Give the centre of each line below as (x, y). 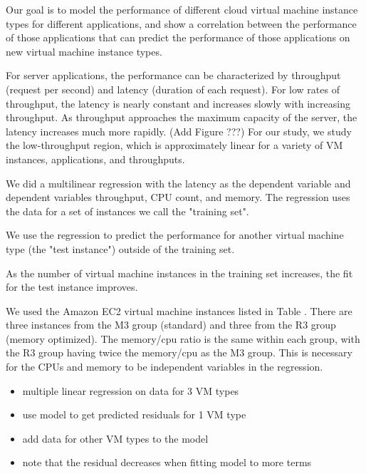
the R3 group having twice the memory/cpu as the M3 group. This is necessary (179, 352)
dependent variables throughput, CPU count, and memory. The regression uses (178, 197)
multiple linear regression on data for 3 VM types (131, 390)
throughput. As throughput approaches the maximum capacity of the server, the (182, 117)
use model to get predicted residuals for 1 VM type (134, 414)
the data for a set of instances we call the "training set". (127, 211)
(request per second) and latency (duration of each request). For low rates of (173, 89)
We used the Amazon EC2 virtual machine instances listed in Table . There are (179, 310)
